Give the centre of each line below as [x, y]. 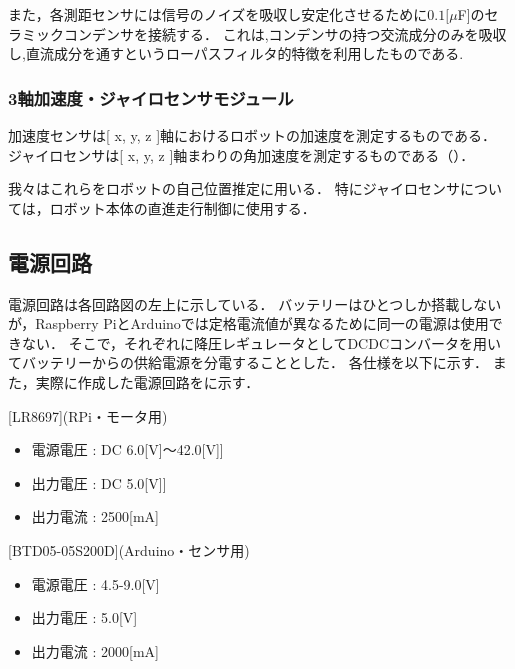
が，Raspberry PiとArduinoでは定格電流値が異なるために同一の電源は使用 [248, 323]
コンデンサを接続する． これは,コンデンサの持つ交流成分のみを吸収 [285, 33]
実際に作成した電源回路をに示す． [147, 381]
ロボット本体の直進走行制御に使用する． [182, 207]
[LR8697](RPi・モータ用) [88, 415]
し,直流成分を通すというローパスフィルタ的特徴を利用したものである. [236, 53]
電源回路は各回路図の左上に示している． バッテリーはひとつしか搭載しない [255, 303]
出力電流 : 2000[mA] [95, 650]
